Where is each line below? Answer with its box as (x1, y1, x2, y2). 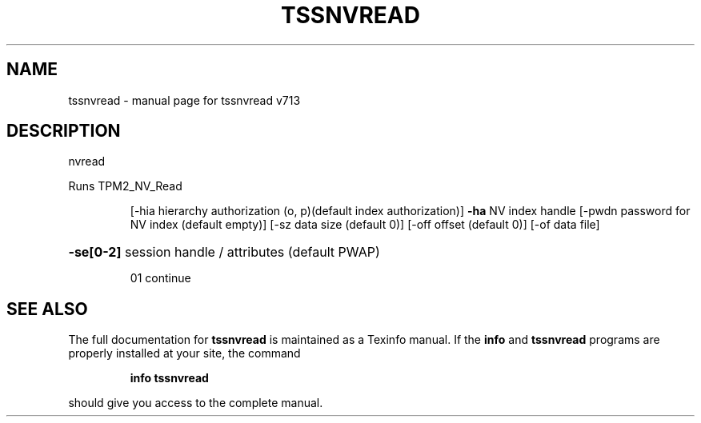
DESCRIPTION (6, 121, 121, 142)
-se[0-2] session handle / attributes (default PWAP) (68, 244, 380, 261)
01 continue (130, 271, 191, 285)
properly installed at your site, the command (68, 346, 301, 361)
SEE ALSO (6, 298, 88, 319)
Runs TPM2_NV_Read (68, 179, 182, 194)
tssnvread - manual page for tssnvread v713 (68, 93, 301, 107)
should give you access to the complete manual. (68, 396, 323, 410)
